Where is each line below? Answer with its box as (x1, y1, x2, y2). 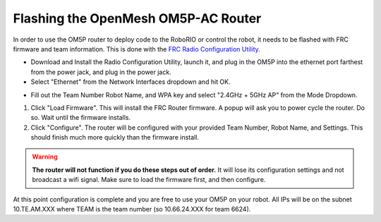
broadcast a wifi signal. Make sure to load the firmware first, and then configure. (32, 175, 266, 184)
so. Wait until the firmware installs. (30, 113, 131, 122)
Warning (32, 152, 58, 161)
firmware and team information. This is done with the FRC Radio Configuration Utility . (13, 44, 260, 53)
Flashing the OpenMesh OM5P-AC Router (13, 11, 262, 26)
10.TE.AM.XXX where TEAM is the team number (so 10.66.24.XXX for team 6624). (13, 205, 251, 214)
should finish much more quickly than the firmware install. (30, 133, 199, 142)
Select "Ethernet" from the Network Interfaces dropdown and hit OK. (30, 78, 231, 86)
